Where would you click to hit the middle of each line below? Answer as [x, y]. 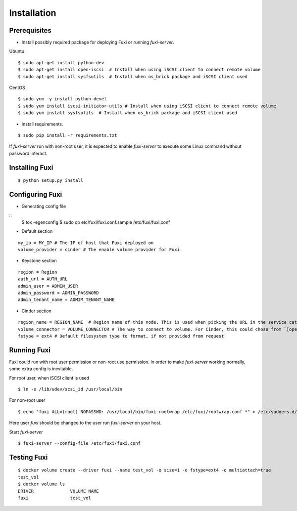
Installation [33, 13]
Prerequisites [30, 30]
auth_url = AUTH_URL [43, 279]
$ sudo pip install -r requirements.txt [68, 135]
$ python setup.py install [51, 181]
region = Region [38, 272]
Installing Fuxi [31, 167]
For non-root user [27, 400]
